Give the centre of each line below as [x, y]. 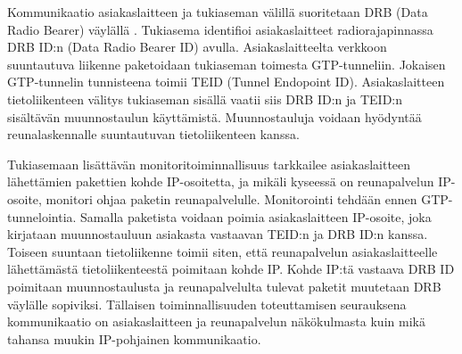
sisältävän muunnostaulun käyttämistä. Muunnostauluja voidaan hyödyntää [214, 116]
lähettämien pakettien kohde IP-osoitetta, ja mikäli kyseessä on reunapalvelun [221, 181]
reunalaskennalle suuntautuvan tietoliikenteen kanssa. [153, 134]
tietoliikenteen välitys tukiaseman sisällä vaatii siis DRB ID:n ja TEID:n [205, 99]
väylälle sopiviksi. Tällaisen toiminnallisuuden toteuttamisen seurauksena [207, 304]
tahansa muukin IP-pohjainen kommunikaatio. [134, 338]
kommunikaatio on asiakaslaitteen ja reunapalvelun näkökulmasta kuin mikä [216, 321]
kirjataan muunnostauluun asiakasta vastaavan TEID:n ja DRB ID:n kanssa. [218, 234]
